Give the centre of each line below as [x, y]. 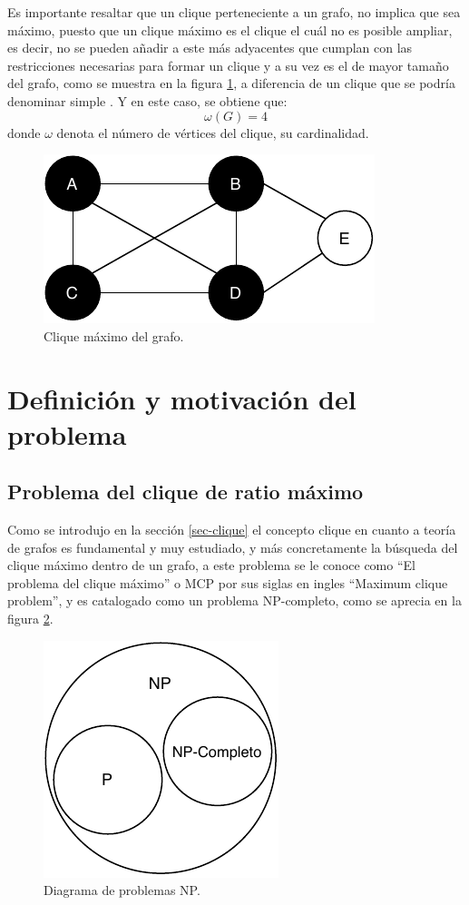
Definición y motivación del [182, 398]
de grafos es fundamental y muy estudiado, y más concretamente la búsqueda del [233, 547]
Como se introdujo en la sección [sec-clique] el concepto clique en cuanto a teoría [232, 530]
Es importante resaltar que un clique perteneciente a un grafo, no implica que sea [234, 12]
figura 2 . [30, 619]
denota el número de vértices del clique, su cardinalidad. [213, 132]
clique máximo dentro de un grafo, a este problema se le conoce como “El [211, 565]
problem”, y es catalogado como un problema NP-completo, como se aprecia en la [234, 600]
